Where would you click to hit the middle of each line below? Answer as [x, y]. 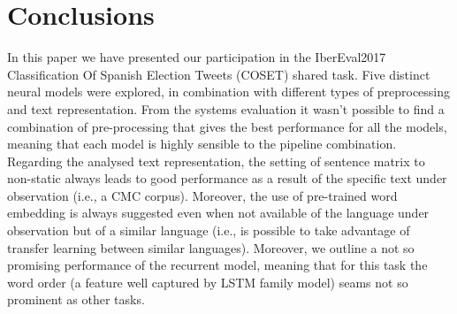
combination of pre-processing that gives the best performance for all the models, [227, 126]
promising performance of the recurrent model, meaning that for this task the [217, 265]
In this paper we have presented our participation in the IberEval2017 [197, 57]
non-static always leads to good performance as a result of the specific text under [227, 178]
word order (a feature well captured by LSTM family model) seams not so [208, 282]
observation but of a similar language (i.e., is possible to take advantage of [209, 230]
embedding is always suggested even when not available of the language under [218, 213]
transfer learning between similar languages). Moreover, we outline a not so [211, 247]
